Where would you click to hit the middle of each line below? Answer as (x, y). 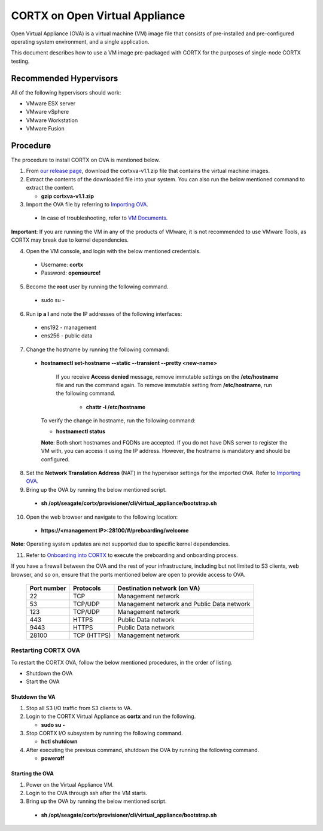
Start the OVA (43, 681)
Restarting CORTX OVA (46, 650)
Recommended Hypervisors (65, 78)
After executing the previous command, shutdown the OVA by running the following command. (143, 750)
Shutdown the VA (33, 697)
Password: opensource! (71, 273)
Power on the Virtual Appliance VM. (70, 784)
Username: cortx (62, 264)
